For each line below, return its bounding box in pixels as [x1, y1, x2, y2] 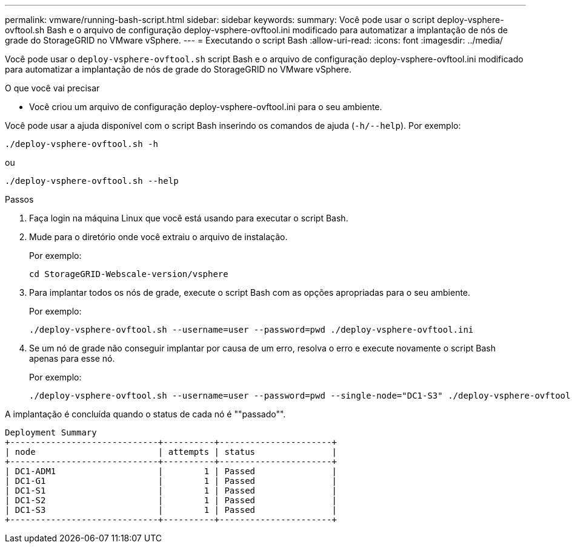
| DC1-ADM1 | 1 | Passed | [5, 466, 337, 476]
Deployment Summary [5, 428, 97, 437]
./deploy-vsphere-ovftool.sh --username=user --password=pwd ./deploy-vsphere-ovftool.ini [29, 325, 474, 334]
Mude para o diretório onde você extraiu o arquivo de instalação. [29, 232, 288, 242]
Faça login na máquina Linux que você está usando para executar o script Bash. [29, 213, 348, 223]
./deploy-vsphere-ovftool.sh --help [5, 176, 179, 186]
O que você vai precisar [5, 83, 100, 93]
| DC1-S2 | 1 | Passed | [5, 495, 337, 505]
